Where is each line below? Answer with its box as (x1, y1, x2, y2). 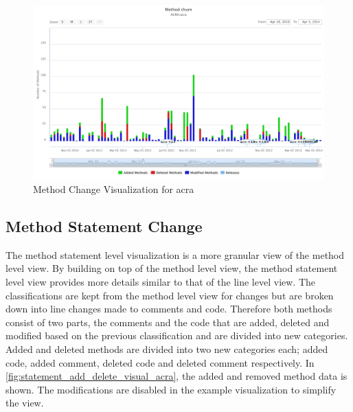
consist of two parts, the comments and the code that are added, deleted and (5, 314, 330, 329)
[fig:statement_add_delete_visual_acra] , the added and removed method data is (5, 369, 348, 383)
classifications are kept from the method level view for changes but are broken (5, 288, 334, 302)
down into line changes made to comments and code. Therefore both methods (5, 301, 332, 316)
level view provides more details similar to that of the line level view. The (5, 274, 316, 288)
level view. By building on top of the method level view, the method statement (5, 261, 338, 275)
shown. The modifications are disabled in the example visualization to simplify (5, 382, 337, 396)
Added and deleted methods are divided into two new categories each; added (5, 341, 328, 356)
